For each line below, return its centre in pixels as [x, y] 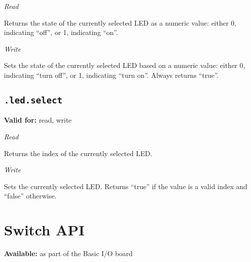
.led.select [33, 100]
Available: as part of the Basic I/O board [68, 253]
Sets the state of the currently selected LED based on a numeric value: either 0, [125, 65]
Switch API [44, 230]
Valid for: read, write [38, 120]
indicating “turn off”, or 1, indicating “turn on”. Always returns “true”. [111, 75]
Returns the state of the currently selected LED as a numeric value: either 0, [120, 22]
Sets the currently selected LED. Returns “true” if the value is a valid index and [126, 186]
